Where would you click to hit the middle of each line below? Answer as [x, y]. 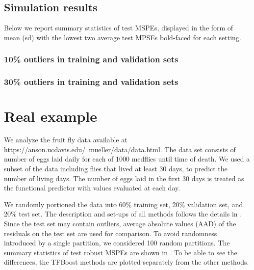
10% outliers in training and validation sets [91, 59]
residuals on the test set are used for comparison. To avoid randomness [111, 233]
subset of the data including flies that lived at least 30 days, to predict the [116, 168]
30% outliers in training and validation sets [91, 82]
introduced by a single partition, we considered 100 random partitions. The [117, 243]
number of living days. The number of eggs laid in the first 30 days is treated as [124, 178]
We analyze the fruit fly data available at [66, 140]
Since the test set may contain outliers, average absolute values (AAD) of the [120, 223]
